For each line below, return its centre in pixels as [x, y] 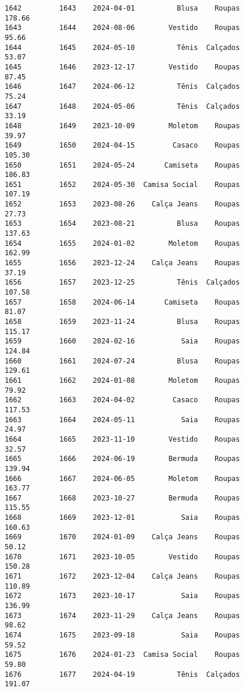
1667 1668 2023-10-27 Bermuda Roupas [122, 498]
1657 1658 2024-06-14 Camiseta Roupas [122, 302]
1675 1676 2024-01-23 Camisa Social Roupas [122, 655]
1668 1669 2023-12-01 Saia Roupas [122, 518]
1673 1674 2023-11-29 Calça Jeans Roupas [122, 615]
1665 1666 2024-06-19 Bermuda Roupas [122, 459]
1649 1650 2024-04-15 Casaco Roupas [122, 146]
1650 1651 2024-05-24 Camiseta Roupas [122, 165]
